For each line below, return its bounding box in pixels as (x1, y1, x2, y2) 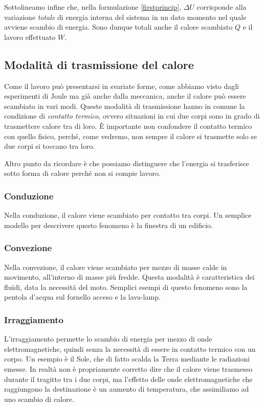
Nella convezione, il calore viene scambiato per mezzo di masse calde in (4, 261, 227, 272)
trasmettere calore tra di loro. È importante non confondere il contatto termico (4, 120, 252, 131)
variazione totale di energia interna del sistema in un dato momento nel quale (4, 11, 247, 22)
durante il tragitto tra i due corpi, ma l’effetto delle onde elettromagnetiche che (4, 373, 253, 384)
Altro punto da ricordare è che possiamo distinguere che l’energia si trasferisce (4, 157, 250, 168)
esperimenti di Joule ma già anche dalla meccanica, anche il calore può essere (4, 91, 246, 101)
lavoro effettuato (4, 31, 56, 42)
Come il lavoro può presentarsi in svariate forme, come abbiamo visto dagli (4, 80, 239, 91)
